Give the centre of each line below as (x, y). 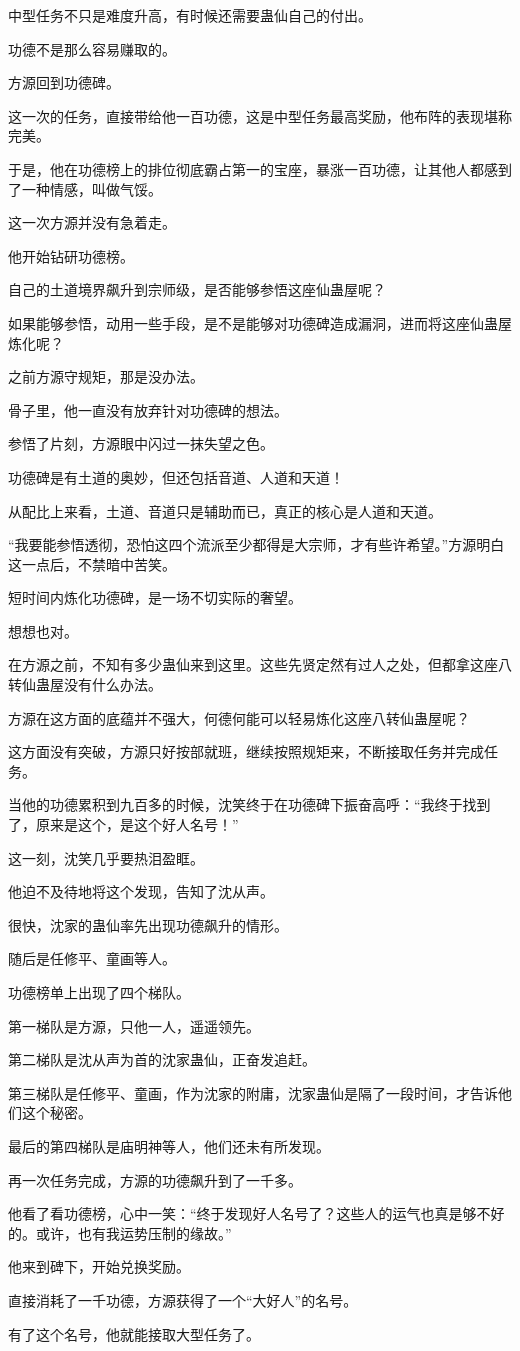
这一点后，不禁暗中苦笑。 (92, 563)
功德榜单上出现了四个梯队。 (99, 992)
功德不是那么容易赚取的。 (92, 48)
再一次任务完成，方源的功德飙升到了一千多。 (155, 1179)
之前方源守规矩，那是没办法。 (106, 376)
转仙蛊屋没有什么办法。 (85, 684)
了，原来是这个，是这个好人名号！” (123, 824)
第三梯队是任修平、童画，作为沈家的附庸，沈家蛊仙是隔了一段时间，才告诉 (253, 1092)
